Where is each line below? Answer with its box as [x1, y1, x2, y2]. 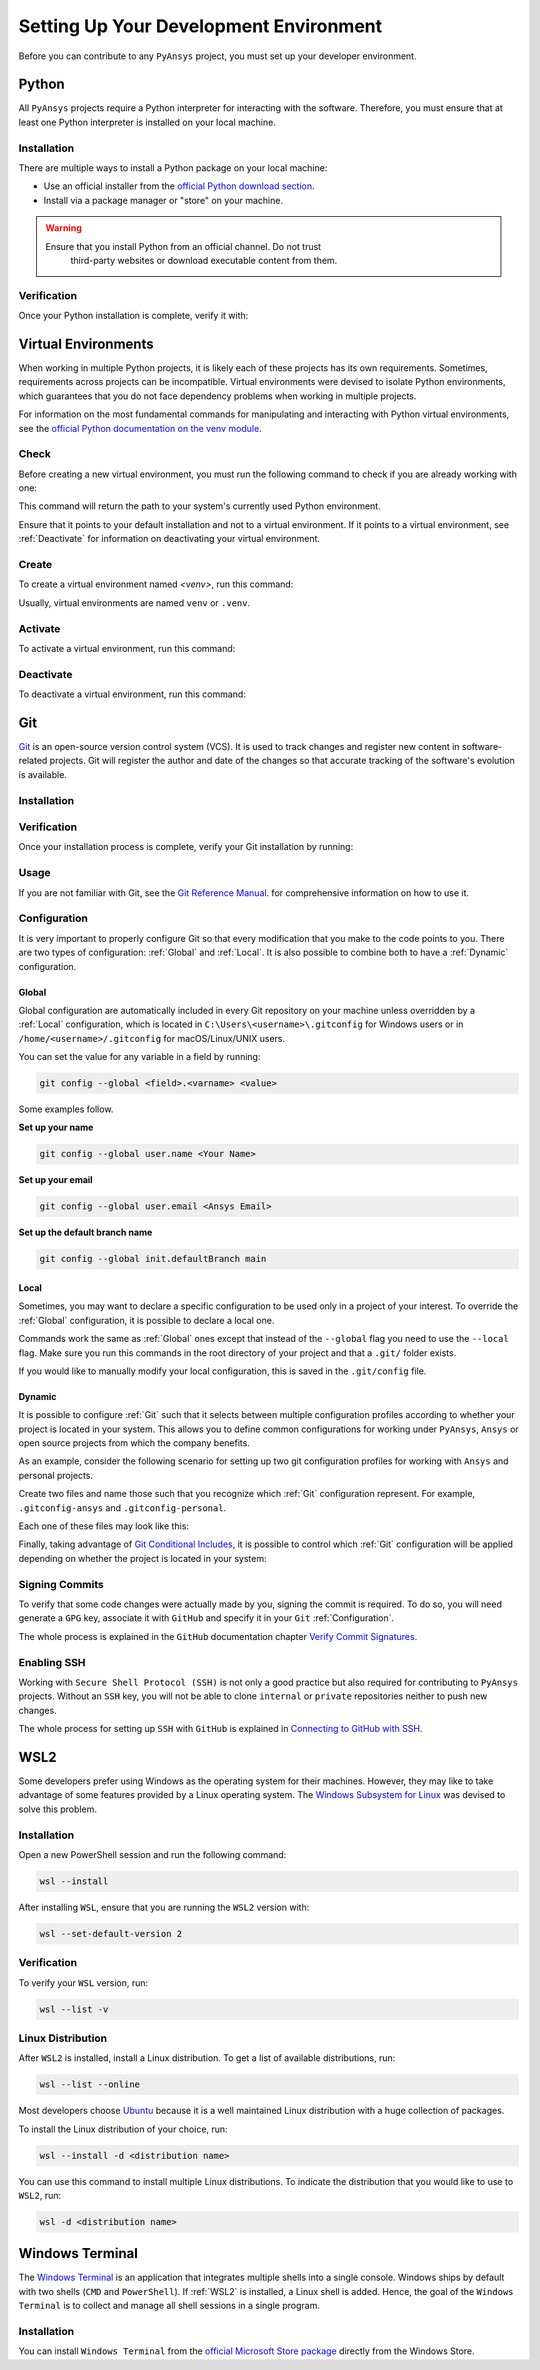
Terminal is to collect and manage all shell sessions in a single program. [18, 2300, 320, 2312]
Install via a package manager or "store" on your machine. [43, 194, 284, 206]
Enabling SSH [18, 1655, 86, 1669]
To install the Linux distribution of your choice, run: [18, 2123, 229, 2135]
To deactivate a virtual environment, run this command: [18, 688, 247, 700]
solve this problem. [18, 1803, 97, 1815]
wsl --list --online [39, 2079, 140, 2090]
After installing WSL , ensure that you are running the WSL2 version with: [18, 1901, 310, 1913]
